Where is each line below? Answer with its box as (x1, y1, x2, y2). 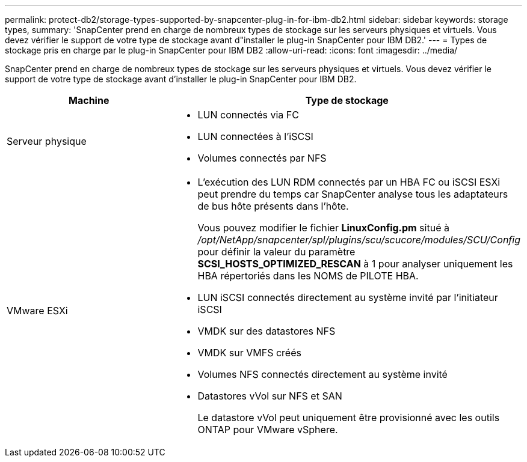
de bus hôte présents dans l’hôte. (197, 200, 349, 212)
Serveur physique (7, 135, 87, 147)
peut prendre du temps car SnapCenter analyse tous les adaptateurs (197, 188, 508, 200)
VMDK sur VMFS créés (197, 347, 301, 359)
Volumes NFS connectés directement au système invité (197, 368, 448, 380)
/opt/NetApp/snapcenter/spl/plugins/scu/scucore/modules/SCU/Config (197, 234, 520, 246)
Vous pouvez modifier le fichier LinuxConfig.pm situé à (197, 222, 449, 234)
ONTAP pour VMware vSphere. (197, 424, 338, 436)
